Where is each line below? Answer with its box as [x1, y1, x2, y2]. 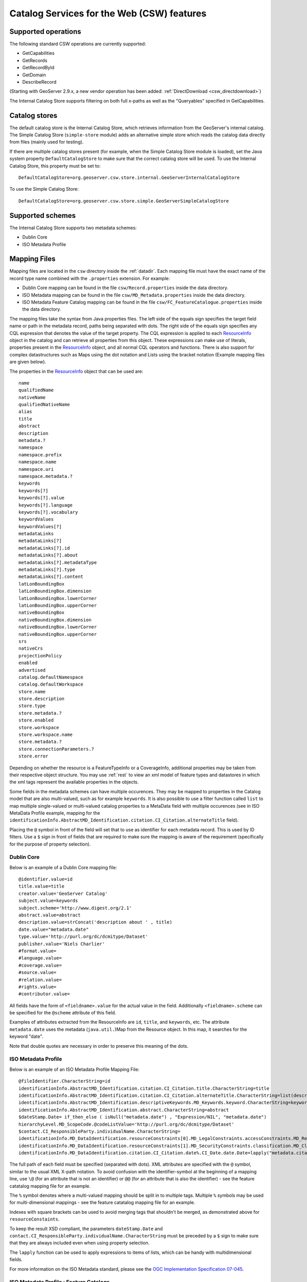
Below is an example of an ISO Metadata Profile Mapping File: [9, 1066, 140, 1072]
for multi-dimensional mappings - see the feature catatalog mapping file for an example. [9, 1199, 195, 1206]
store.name [18, 689, 46, 694]
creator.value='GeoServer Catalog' [18, 890, 108, 896]
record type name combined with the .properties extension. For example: [9, 275, 170, 282]
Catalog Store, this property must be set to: [9, 163, 101, 169]
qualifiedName [18, 387, 54, 393]
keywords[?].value [18, 495, 65, 501]
